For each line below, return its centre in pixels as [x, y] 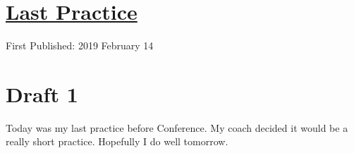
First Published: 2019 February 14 [80, 45]
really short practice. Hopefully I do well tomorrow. [117, 141]
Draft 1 [42, 93]
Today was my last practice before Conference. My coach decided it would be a [177, 127]
